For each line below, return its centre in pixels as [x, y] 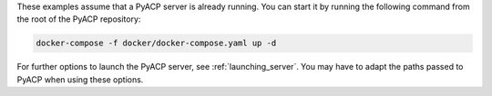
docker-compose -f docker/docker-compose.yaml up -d [156, 43]
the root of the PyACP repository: [79, 19]
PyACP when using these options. [80, 79]
